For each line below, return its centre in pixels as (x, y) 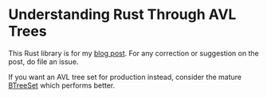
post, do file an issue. (43, 62)
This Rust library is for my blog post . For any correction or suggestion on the (133, 53)
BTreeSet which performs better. (62, 85)
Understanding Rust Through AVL (122, 15)
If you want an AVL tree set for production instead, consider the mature (125, 77)
